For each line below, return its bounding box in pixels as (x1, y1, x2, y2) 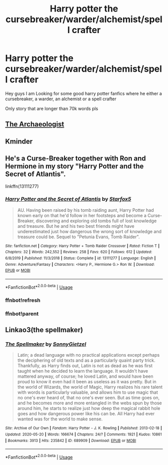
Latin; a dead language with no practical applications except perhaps (17, 352, 160, 358)
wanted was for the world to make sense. (17, 416, 103, 422)
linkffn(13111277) (5, 183, 39, 189)
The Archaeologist (5, 120, 64, 128)
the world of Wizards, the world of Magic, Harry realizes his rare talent (17, 384, 163, 390)
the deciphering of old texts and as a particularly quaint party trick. (17, 357, 155, 364)
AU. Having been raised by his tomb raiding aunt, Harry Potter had (17, 207, 154, 213)
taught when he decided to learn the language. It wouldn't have (17, 368, 148, 374)
